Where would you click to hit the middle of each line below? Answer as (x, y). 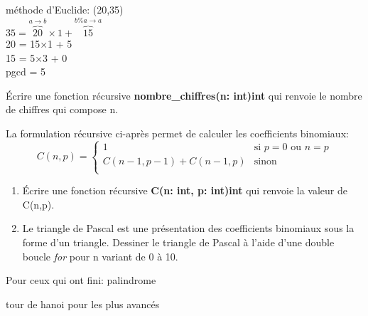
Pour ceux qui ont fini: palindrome (81, 280)
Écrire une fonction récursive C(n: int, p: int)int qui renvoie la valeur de (185, 190)
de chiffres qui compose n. (62, 109)
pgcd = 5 (26, 72)
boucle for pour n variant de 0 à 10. (100, 256)
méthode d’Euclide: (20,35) (65, 9)
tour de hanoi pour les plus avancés (83, 304)
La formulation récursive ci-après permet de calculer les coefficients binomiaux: (177, 133)
